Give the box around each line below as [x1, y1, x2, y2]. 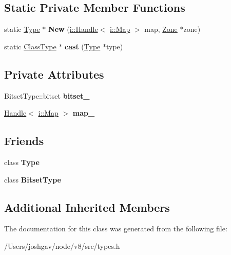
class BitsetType [4, 174, 62, 185]
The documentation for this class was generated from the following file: [4, 223, 227, 234]
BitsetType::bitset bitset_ [4, 90, 90, 101]
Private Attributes [4, 66, 104, 82]
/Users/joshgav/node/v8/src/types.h [4, 240, 120, 251]
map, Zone [144, 24, 178, 34]
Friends [4, 133, 44, 149]
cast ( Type [65, 41, 101, 51]
